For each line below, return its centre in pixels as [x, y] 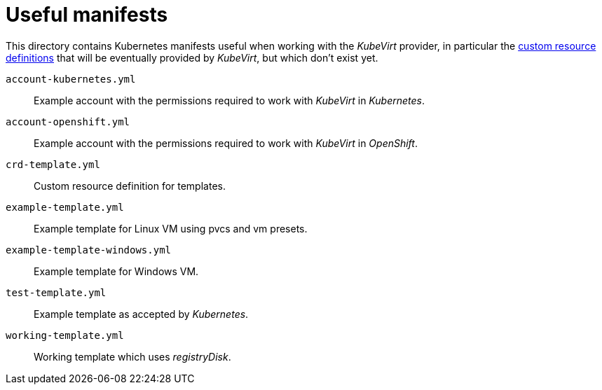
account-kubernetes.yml [71, 79]
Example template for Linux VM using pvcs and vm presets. [171, 228]
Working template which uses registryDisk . [132, 356]
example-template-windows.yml [89, 250]
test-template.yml [56, 292]
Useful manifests [87, 15]
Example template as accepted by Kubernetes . [141, 314]
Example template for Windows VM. [116, 271]
